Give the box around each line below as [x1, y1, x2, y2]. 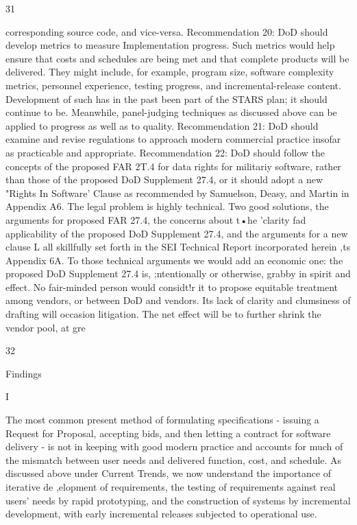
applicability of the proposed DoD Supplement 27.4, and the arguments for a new [5, 226, 348, 240]
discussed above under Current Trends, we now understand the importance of [5, 466, 332, 480]
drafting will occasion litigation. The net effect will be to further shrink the [5, 307, 321, 321]
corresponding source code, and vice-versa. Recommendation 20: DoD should [5, 24, 328, 38]
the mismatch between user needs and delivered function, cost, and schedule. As [5, 452, 342, 467]
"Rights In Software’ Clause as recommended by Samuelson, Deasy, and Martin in [5, 185, 349, 200]
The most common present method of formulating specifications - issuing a [5, 412, 319, 427]
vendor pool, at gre [5, 320, 86, 334]
